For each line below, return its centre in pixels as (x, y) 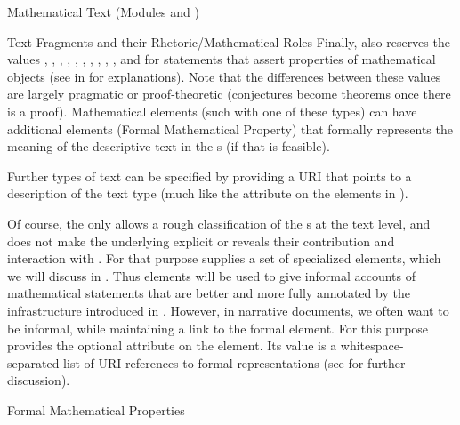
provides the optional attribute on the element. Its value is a (172, 345)
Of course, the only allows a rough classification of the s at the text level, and (219, 223)
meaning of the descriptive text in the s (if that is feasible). (169, 146)
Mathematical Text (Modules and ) (103, 12)
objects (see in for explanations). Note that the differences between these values (224, 76)
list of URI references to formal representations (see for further (234, 362)
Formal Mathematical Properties (96, 409)
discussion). (39, 380)
